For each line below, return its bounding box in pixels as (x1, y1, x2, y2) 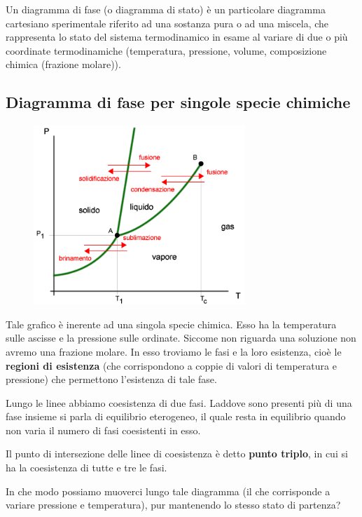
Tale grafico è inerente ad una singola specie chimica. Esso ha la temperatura (6, 316, 337, 331)
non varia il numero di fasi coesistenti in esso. (6, 422, 201, 437)
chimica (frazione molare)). (6, 57, 121, 72)
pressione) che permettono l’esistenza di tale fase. (6, 372, 217, 387)
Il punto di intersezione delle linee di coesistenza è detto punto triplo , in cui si (6, 446, 348, 461)
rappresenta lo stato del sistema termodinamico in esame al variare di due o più (6, 29, 348, 44)
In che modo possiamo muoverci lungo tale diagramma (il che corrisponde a (6, 483, 330, 498)
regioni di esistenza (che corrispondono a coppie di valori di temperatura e (6, 358, 337, 372)
